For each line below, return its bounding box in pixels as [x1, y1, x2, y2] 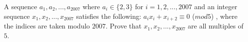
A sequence [4, 1, 37, 11]
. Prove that [105, 21, 142, 31]
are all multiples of [188, 21, 244, 31]
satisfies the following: [76, 11, 141, 21]
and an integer [194, 1, 237, 11]
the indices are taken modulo [4, 21, 90, 31]
